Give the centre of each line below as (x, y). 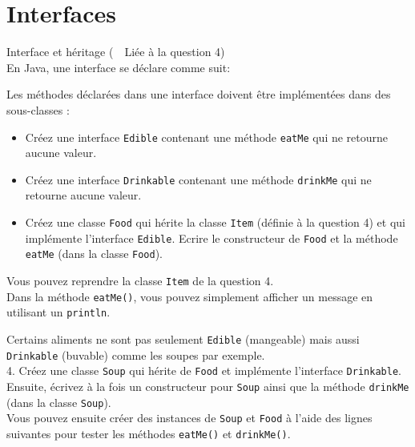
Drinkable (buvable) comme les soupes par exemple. (136, 354)
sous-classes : (38, 109)
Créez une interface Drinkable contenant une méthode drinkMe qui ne (198, 179)
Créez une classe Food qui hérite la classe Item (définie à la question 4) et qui (215, 222)
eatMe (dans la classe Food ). (94, 254)
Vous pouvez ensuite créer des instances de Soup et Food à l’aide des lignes (189, 418)
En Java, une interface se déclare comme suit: (119, 67)
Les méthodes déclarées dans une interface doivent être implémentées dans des (199, 94)
